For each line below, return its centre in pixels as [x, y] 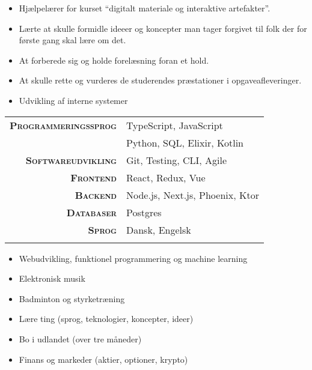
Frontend [93, 177]
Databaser [91, 212]
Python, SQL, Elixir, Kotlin [185, 142]
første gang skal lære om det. [72, 40]
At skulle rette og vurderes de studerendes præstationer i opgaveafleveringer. [160, 80]
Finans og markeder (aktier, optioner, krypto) [103, 359]
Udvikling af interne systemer [73, 100]
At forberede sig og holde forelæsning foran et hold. [114, 60]
